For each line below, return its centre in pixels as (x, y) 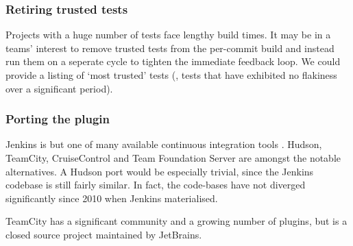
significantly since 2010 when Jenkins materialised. (112, 198)
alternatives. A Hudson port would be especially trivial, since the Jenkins (160, 171)
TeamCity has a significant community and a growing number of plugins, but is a (176, 221)
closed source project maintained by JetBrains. (104, 234)
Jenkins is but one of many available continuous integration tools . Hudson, (164, 144)
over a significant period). (59, 88)
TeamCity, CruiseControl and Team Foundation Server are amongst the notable (173, 158)
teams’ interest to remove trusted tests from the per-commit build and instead (170, 48)
